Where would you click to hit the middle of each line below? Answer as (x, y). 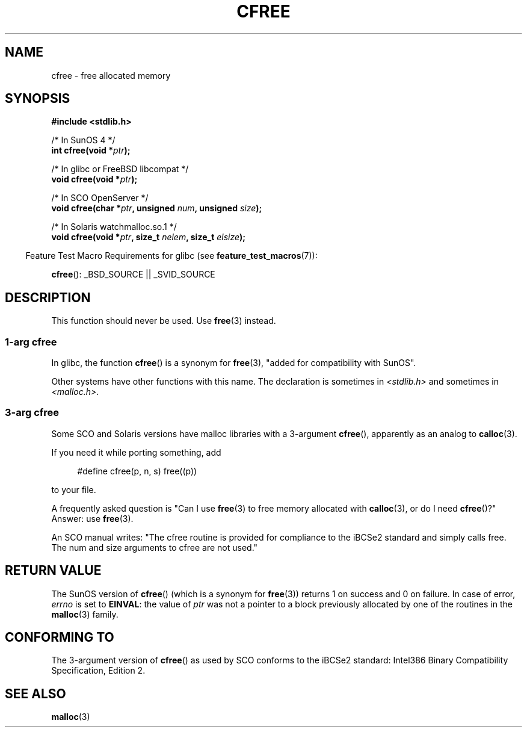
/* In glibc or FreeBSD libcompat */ (120, 169)
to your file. (74, 489)
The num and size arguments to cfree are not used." (155, 547)
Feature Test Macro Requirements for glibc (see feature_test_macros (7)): (171, 256)
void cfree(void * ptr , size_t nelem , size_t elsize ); (149, 237)
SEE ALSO (35, 693)
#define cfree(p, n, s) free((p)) (137, 471)
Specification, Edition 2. (98, 671)
